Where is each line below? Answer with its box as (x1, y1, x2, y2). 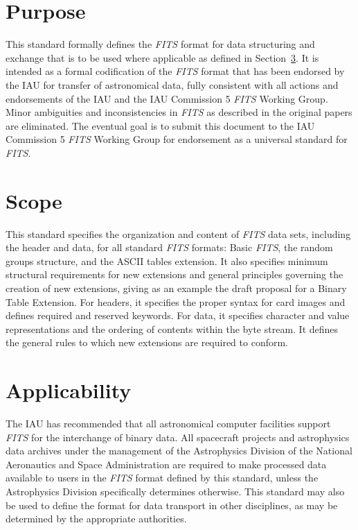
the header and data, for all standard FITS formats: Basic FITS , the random (6, 240, 333, 255)
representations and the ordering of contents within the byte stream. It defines (6, 321, 339, 336)
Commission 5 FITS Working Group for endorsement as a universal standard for (6, 132, 348, 146)
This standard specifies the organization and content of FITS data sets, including (6, 226, 351, 241)
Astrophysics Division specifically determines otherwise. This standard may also (6, 484, 345, 499)
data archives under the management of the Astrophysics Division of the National (6, 443, 352, 458)
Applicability (6, 376, 132, 404)
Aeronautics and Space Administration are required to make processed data (6, 456, 327, 471)
